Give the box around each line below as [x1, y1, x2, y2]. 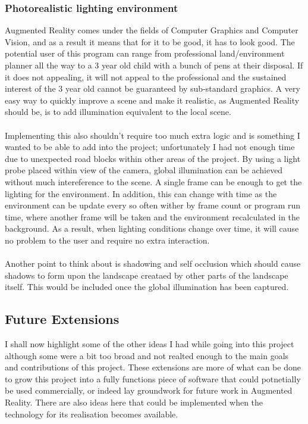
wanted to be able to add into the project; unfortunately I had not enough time [5, 141, 295, 153]
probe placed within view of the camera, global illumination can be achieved [5, 164, 283, 176]
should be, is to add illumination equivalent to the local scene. [5, 105, 231, 118]
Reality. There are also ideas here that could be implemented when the [5, 396, 263, 409]
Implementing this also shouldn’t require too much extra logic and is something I [5, 129, 300, 141]
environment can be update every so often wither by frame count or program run [5, 199, 301, 211]
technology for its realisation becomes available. [5, 407, 178, 420]
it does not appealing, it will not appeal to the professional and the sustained [5, 70, 287, 83]
